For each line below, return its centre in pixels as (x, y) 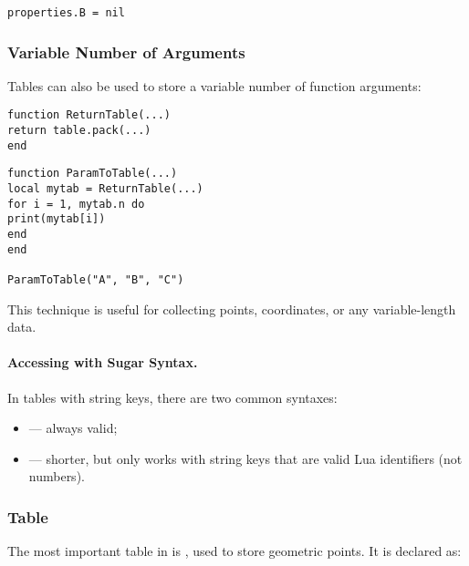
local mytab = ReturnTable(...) (105, 189)
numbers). (57, 476)
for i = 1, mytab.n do (76, 204)
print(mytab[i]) (57, 219)
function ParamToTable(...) (93, 174)
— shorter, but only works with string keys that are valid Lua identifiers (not (245, 458)
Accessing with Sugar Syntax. (103, 362)
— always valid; (73, 428)
